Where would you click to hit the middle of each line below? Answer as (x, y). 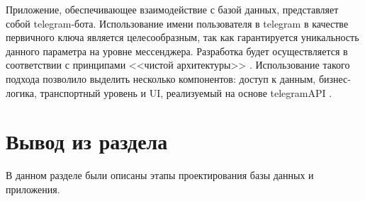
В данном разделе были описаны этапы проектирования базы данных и (160, 175)
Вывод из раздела (87, 141)
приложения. (33, 189)
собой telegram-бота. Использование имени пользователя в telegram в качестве (177, 23)
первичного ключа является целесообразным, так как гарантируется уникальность (182, 37)
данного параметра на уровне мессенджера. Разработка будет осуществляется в (177, 51)
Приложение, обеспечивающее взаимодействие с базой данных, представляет (172, 9)
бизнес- (335, 78)
